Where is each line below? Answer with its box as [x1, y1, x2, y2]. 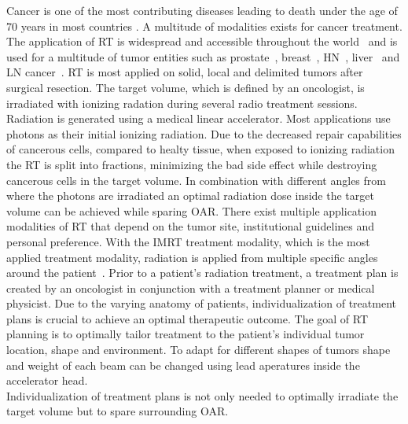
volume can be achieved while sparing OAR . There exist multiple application [6, 202, 377, 219]
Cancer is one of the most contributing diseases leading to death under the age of [6, 2, 398, 18]
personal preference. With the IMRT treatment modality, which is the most [6, 233, 370, 249]
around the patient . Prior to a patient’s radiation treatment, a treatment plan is [6, 264, 399, 281]
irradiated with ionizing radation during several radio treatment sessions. [6, 94, 358, 111]
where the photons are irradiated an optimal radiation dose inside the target [6, 187, 374, 204]
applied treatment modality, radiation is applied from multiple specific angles [6, 249, 378, 265]
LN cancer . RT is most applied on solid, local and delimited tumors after [6, 64, 363, 80]
